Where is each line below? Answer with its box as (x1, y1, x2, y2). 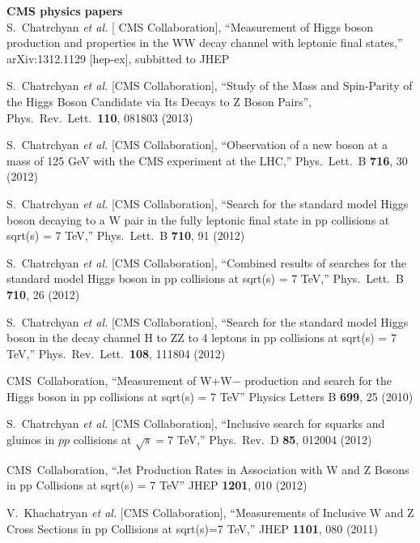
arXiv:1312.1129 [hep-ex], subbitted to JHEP (6, 49, 230, 66)
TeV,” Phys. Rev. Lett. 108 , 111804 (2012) (6, 344, 226, 361)
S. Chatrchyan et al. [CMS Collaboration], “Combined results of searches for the (6, 254, 407, 271)
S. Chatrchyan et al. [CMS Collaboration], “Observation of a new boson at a (6, 136, 388, 153)
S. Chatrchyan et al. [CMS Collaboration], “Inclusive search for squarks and (6, 415, 385, 432)
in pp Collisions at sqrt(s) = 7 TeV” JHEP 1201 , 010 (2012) (6, 477, 308, 494)
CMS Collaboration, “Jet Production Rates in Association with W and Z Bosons (6, 460, 409, 477)
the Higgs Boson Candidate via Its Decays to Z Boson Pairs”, (6, 92, 312, 109)
